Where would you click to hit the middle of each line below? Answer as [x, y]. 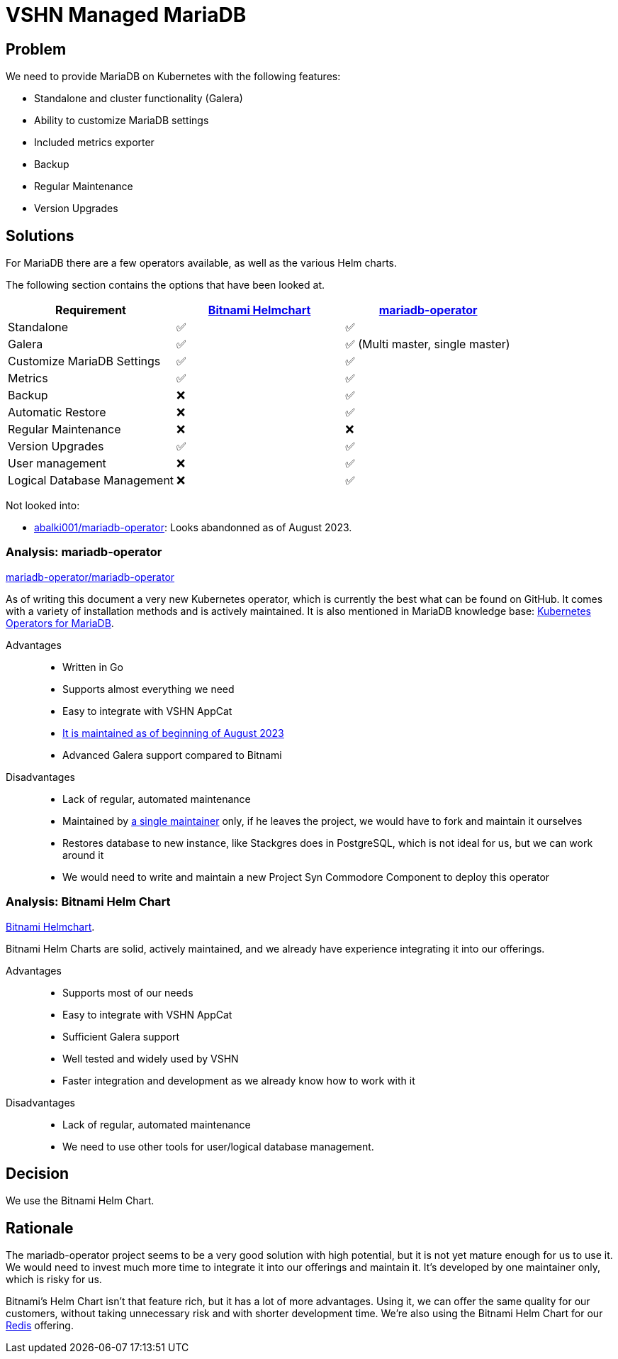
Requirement [91, 310]
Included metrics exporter [94, 143]
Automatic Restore [57, 412]
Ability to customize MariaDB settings [122, 121]
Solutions [40, 235]
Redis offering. [40, 1326]
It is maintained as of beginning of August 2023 [173, 733]
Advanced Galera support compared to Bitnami [172, 755]
